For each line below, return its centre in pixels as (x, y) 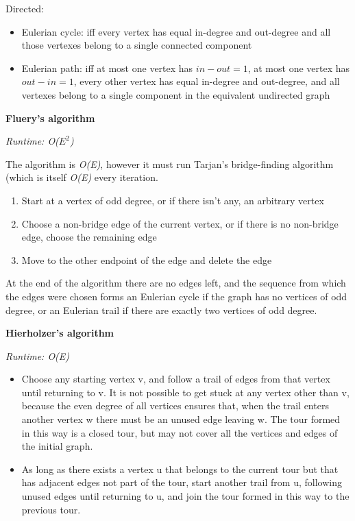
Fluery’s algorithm (50, 118)
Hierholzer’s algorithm (60, 333)
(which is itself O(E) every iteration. (82, 177)
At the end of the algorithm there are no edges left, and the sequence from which (176, 283)
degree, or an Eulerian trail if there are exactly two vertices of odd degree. (161, 310)
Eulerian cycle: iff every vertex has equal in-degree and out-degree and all (176, 31)
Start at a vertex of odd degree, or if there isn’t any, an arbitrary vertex (173, 200)
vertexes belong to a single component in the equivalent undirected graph (176, 94)
